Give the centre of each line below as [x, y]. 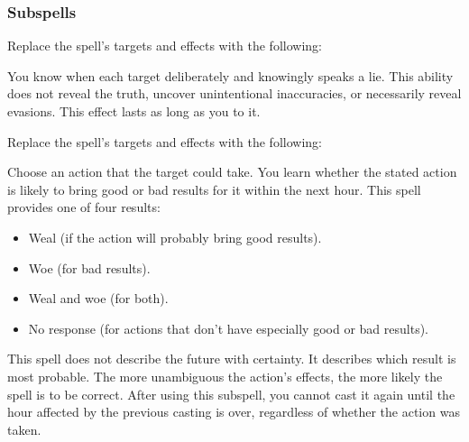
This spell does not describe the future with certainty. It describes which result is [232, 359]
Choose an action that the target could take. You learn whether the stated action [232, 172]
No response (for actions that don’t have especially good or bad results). [228, 328]
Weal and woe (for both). [98, 298]
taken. [24, 429]
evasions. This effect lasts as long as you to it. [134, 111]
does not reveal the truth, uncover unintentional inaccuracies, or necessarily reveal [234, 93]
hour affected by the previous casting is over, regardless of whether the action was [234, 412]
